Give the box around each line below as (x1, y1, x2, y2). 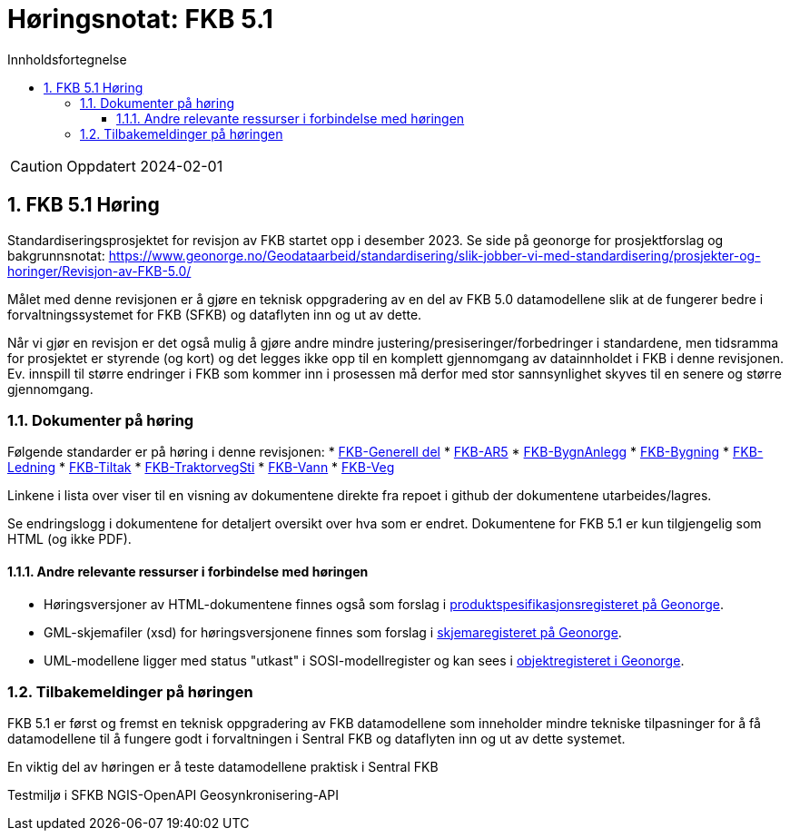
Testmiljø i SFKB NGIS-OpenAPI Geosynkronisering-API (7, 787, 339, 803)
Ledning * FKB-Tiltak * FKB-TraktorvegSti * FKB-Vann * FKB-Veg (7, 459, 395, 476)
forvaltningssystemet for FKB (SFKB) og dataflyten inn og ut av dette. (7, 306, 422, 322)
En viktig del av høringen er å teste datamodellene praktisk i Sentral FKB (7, 759, 439, 775)
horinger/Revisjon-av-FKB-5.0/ (7, 262, 192, 279)
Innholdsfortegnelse (7, 51, 127, 67)
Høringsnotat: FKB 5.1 (7, 4, 273, 35)
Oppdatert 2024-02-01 (66, 156, 223, 175)
